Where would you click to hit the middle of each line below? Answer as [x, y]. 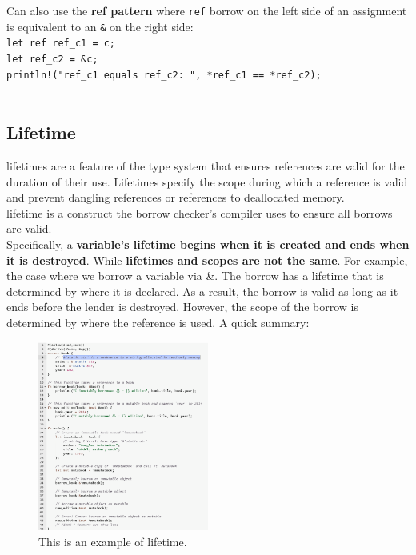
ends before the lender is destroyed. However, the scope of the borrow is [183, 307]
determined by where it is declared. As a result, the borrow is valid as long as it [202, 291]
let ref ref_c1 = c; [61, 44]
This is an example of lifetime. [113, 541]
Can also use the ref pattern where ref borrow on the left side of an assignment [207, 10]
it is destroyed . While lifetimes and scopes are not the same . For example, [207, 260]
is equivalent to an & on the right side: [100, 26]
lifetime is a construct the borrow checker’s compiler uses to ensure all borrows [200, 212]
